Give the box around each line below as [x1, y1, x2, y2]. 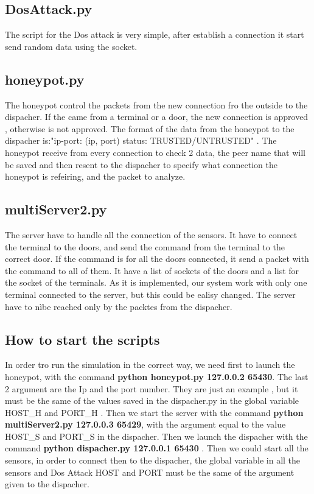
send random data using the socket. [5, 40, 138, 52]
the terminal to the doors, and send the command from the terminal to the [5, 240, 285, 253]
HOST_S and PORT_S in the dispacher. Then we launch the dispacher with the [5, 429, 308, 442]
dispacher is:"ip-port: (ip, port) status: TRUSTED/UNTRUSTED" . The [5, 134, 277, 147]
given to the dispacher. [5, 478, 89, 490]
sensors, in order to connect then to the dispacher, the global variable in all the [5, 454, 301, 467]
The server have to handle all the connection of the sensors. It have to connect [5, 228, 298, 241]
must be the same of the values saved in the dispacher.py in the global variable [5, 394, 299, 407]
